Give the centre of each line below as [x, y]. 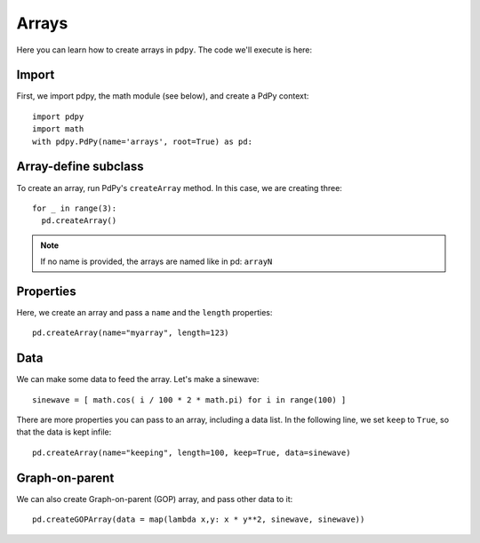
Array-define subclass [80, 167]
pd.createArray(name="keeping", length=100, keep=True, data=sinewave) [192, 452]
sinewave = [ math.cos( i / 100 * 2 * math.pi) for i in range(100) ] [189, 399]
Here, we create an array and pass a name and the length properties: [144, 312]
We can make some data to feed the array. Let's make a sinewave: [138, 379]
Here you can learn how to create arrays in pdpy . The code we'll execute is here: [164, 50]
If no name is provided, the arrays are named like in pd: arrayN [156, 261]
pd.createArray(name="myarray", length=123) [131, 333]
